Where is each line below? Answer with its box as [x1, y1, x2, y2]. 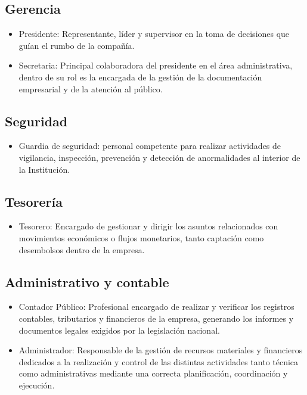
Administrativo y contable [5, 272, 169, 291]
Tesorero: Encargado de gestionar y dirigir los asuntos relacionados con [18, 220, 278, 232]
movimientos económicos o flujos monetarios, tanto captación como [18, 231, 264, 244]
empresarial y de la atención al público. [18, 82, 163, 95]
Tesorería [5, 192, 63, 210]
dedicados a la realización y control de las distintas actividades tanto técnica [18, 355, 299, 368]
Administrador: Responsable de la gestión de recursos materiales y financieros [18, 344, 303, 356]
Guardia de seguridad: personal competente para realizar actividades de [18, 139, 281, 152]
